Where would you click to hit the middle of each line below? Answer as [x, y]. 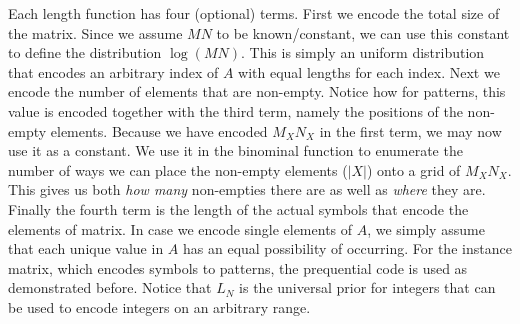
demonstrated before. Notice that [110, 287]
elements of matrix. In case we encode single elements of [180, 228]
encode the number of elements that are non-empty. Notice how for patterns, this [257, 91]
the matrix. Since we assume [95, 32]
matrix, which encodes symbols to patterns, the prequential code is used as [238, 267]
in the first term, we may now [410, 130]
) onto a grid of [414, 169]
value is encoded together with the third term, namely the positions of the [235, 110]
